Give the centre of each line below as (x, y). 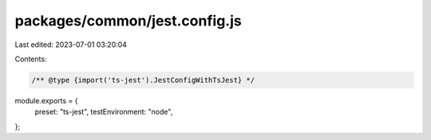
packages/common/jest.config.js (129, 21)
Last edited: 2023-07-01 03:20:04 (71, 45)
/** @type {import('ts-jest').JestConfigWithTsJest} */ (143, 80)
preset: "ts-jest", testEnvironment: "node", (104, 112)
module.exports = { (46, 100)
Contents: (31, 59)
